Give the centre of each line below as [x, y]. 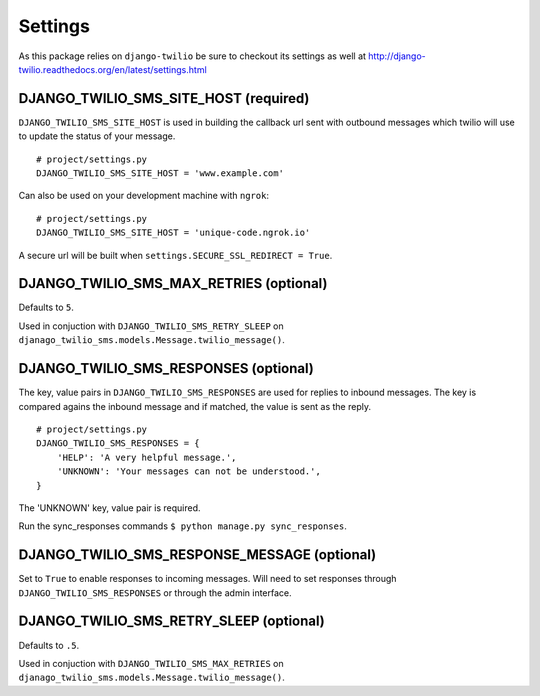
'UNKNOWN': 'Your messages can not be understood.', [189, 471]
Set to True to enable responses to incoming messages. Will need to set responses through [207, 579]
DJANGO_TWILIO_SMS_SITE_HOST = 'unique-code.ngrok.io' [173, 233]
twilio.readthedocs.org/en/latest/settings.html [112, 69]
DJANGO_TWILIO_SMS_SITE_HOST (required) [164, 98]
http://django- [397, 56]
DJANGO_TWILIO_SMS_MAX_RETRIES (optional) [173, 283]
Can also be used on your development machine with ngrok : [144, 196]
